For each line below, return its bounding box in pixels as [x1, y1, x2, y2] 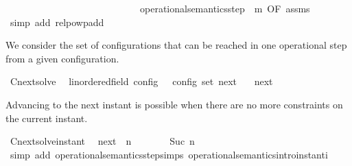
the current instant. [5, 110, 88, 125]
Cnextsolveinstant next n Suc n [10, 134, 195, 148]
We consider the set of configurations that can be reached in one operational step [5, 38, 347, 52]
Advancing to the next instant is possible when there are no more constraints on [5, 97, 343, 111]
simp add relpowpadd [10, 14, 104, 29]
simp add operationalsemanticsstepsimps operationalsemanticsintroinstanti [10, 147, 328, 161]
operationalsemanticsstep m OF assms [139, 1, 310, 15]
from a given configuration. [5, 51, 119, 65]
